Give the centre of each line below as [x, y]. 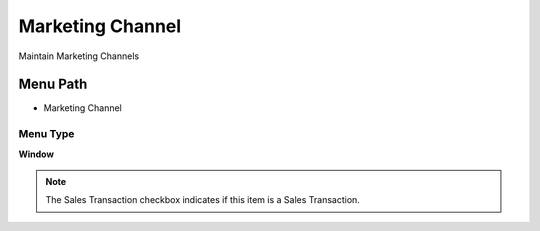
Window [36, 154]
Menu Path [53, 84]
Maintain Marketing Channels [79, 56]
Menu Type [46, 134]
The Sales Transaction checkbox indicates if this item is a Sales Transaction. [202, 200]
